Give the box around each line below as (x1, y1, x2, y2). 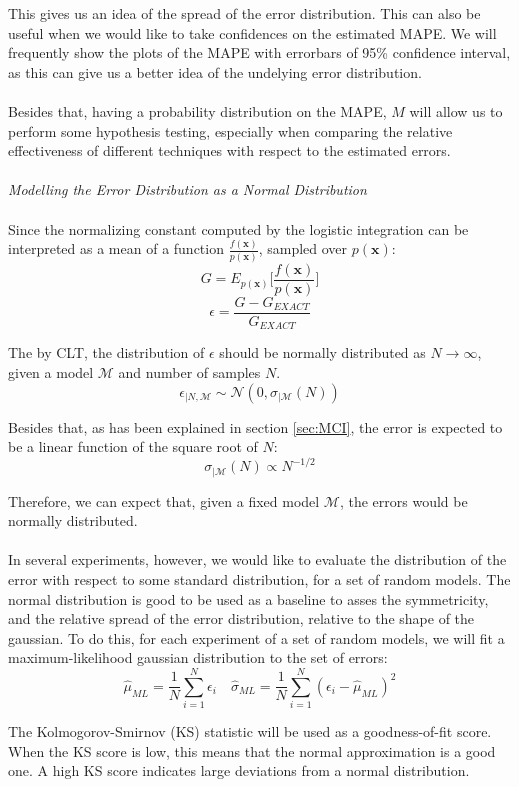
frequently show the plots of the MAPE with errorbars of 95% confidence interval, (8, 42, 511, 63)
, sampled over (258, 238, 348, 259)
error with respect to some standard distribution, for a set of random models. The (8, 569, 511, 590)
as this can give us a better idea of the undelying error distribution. (8, 61, 422, 82)
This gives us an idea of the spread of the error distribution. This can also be (8, 3, 481, 23)
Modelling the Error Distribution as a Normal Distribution (8, 179, 367, 200)
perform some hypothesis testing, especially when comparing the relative (8, 120, 453, 141)
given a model (8, 361, 94, 382)
